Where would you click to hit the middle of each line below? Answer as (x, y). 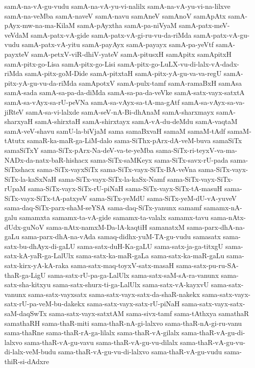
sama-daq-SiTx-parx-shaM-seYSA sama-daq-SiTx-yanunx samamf (103, 208)
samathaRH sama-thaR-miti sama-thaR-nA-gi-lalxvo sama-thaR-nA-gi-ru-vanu (123, 323)
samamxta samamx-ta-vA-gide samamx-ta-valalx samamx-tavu (114, 217)
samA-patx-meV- (204, 25)
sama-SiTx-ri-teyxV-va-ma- (196, 150)
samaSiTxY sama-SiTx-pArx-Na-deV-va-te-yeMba (79, 150)
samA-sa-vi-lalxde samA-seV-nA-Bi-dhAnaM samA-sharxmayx (120, 111)
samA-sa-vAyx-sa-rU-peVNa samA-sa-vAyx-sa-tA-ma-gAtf (92, 102)
